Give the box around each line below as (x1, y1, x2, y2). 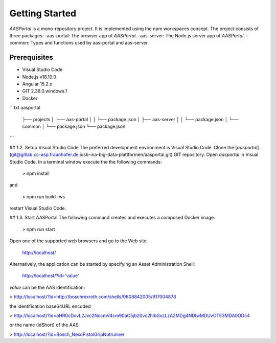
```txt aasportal (9, 105, 41, 111)
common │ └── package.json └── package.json (22, 123, 126, 129)
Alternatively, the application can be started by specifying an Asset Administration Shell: (9, 261, 195, 267)
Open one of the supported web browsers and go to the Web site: (9, 238, 148, 244)
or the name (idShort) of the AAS (9, 322, 79, 328)
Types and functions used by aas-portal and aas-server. (30, 40, 149, 46)
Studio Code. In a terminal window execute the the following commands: (9, 158, 162, 165)
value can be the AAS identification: (9, 284, 85, 290)
